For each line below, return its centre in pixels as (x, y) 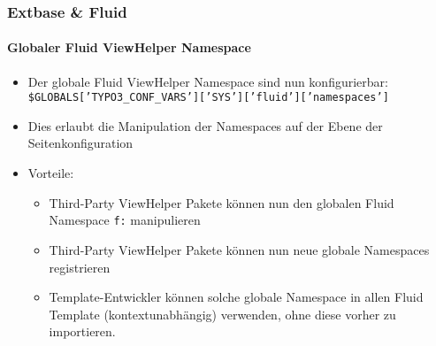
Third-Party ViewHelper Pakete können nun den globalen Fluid (222, 202)
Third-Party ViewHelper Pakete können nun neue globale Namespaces (239, 249)
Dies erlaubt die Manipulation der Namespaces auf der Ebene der (205, 125)
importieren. (82, 331)
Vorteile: (51, 173)
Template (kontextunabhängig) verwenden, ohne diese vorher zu (222, 314)
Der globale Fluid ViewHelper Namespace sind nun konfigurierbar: (208, 81)
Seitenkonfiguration (80, 143)
